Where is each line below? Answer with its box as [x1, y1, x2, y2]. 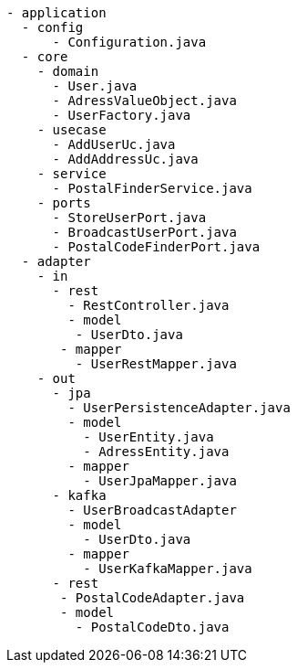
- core [21, 49, 68, 64]
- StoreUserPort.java [52, 210, 207, 225]
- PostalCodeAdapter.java [60, 590, 245, 605]
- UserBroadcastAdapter [67, 503, 237, 517]
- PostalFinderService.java [52, 181, 252, 196]
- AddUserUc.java [52, 137, 176, 152]
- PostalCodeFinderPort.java [52, 239, 261, 254]
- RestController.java [67, 298, 230, 313]
